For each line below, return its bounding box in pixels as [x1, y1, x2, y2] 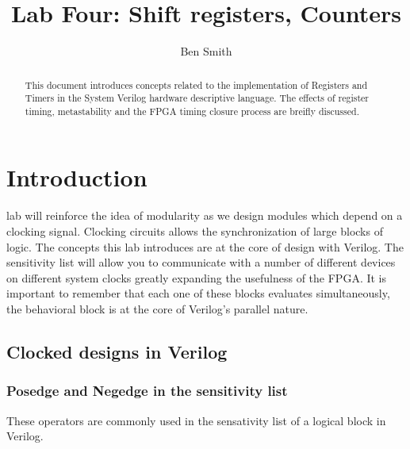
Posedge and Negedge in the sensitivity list [6, 381, 288, 401]
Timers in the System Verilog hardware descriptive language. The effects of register [25, 91, 369, 105]
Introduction [6, 161, 148, 194]
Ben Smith [180, 43, 232, 59]
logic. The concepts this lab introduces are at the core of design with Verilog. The [6, 238, 404, 255]
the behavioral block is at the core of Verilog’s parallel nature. [6, 300, 308, 317]
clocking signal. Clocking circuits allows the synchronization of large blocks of [6, 223, 383, 240]
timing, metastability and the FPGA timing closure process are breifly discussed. [25, 104, 359, 117]
